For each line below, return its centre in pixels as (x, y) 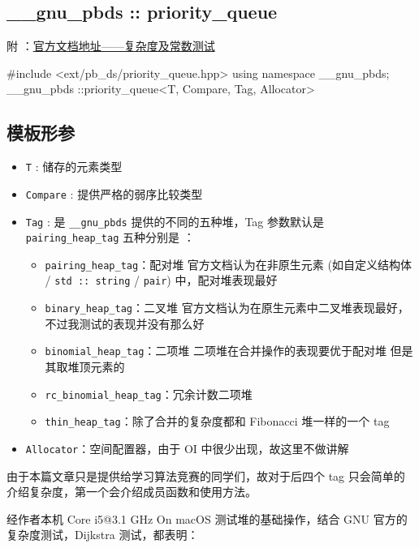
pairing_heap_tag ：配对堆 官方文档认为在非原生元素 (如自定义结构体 (228, 264)
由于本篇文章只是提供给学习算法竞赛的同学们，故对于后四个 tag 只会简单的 (206, 475)
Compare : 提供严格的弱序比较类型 (114, 193)
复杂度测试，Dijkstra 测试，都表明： (103, 535)
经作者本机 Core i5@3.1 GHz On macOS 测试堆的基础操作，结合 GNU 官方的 (207, 518)
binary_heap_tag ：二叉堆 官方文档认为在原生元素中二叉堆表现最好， (227, 308)
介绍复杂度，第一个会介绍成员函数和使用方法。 (132, 492)
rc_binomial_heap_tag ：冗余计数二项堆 (149, 394)
